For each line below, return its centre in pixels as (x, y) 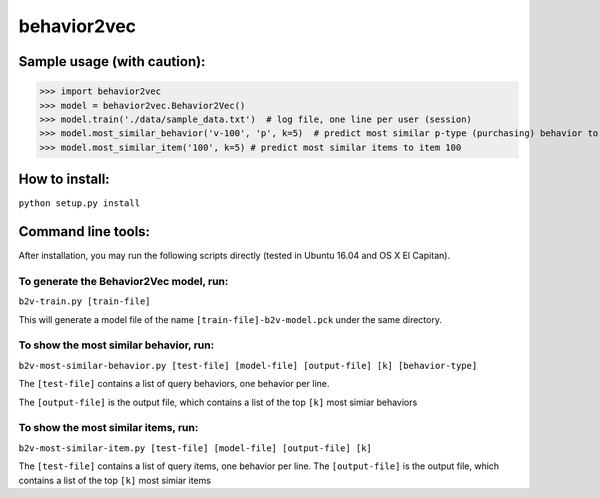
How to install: (64, 179)
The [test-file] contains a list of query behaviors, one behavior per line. (174, 384)
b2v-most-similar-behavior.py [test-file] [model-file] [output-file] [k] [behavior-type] (248, 365)
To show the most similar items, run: (108, 428)
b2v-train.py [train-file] (84, 301)
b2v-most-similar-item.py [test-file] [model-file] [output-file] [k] (195, 448)
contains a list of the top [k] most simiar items (115, 480)
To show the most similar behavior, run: (116, 345)
